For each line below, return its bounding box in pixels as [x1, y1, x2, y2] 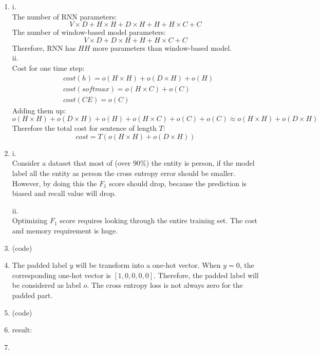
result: [12, 324, 32, 335]
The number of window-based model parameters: [12, 27, 166, 37]
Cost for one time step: [12, 62, 85, 73]
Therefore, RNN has [12, 42, 76, 53]
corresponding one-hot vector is [12, 269, 111, 280]
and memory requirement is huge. [12, 225, 118, 235]
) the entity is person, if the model [146, 158, 255, 168]
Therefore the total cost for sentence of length [12, 123, 157, 133]
